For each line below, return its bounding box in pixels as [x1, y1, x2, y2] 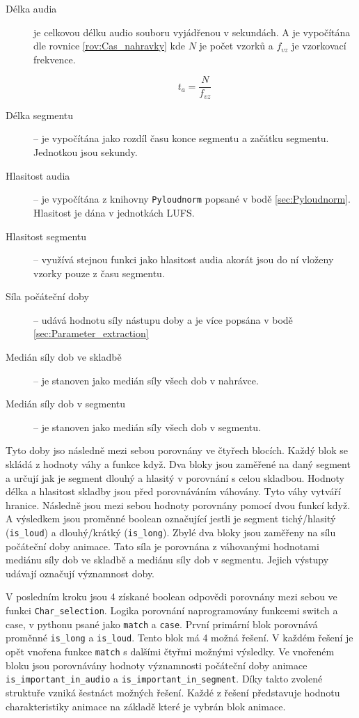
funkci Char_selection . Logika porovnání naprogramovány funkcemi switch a [6, 603, 338, 618]
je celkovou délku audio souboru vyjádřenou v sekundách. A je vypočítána [33, 24, 351, 39]
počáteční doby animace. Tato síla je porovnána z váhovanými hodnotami [6, 538, 319, 553]
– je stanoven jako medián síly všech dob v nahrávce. [33, 373, 259, 387]
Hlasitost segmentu [6, 228, 87, 243]
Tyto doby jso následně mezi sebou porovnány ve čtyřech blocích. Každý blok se [6, 443, 348, 458]
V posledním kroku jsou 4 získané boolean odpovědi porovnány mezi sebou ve [6, 589, 337, 604]
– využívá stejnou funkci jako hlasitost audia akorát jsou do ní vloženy [33, 252, 334, 267]
